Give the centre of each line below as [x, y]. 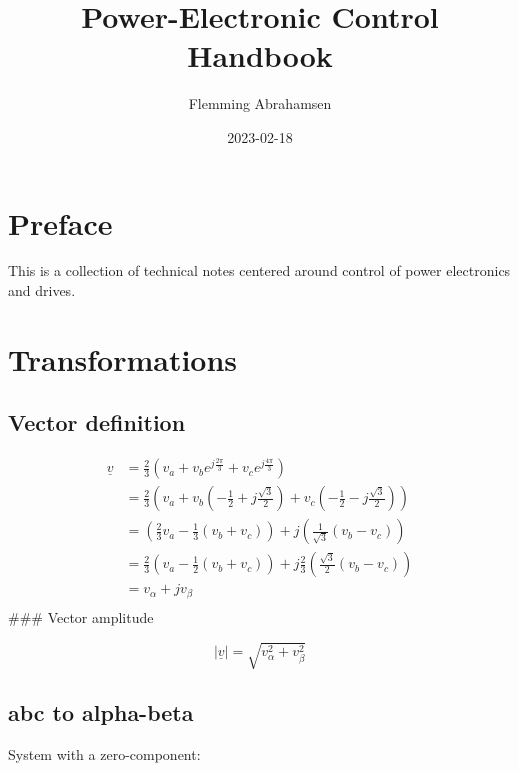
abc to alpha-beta [101, 712]
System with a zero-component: [104, 754]
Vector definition [97, 422]
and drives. [42, 290]
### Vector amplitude [81, 616]
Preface [60, 222]
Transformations [123, 358]
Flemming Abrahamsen [260, 103]
